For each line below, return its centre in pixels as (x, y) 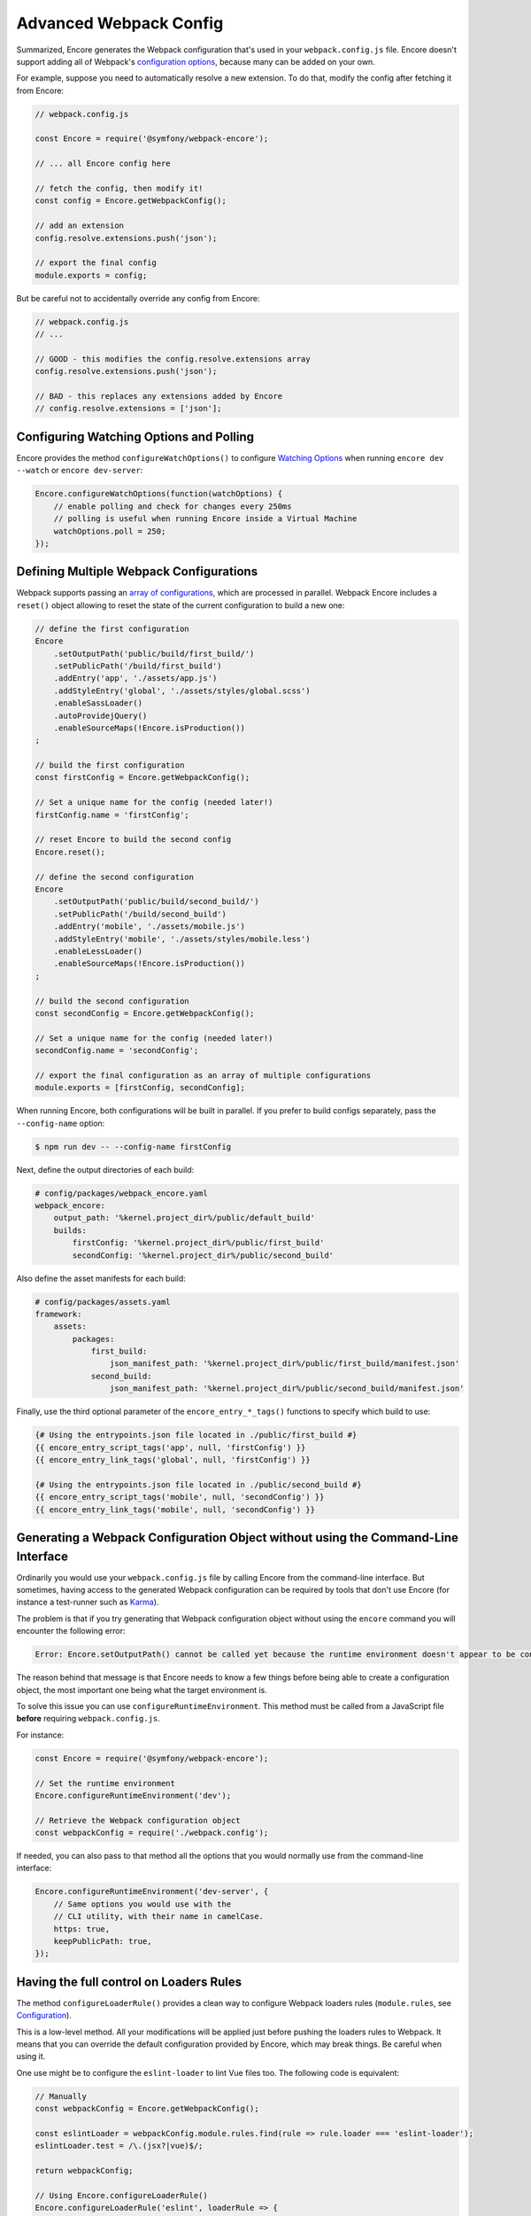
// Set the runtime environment (105, 1783)
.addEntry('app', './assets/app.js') (135, 679)
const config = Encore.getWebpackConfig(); (131, 201)
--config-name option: (61, 1123)
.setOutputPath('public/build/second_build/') (157, 901)
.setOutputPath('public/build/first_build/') (154, 653)
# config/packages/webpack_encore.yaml (121, 1193)
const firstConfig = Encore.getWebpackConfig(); (142, 777)
